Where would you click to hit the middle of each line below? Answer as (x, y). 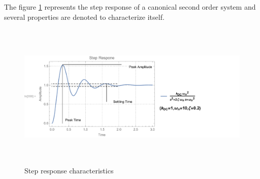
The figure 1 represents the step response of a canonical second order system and (130, 7)
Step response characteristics (69, 171)
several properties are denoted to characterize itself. (84, 17)
